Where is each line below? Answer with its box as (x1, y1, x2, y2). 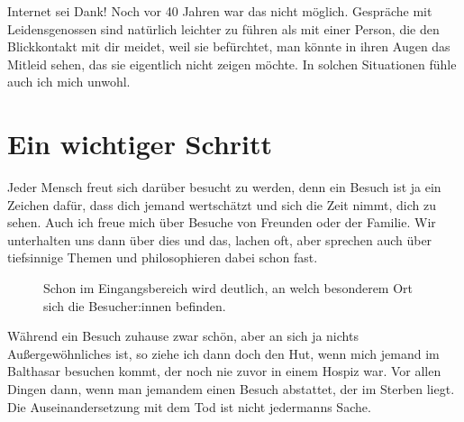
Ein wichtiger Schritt (7, 125, 273, 162)
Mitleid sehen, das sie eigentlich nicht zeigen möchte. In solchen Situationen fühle (7, 54, 457, 73)
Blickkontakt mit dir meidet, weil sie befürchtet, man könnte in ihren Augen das (7, 37, 450, 56)
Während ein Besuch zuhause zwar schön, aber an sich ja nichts (7, 326, 359, 345)
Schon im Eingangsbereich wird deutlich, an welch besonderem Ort (43, 279, 414, 298)
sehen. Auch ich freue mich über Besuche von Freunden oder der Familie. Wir (7, 213, 436, 232)
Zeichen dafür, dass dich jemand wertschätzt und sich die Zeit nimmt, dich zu (7, 195, 436, 214)
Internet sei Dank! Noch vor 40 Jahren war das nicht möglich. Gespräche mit (7, 2, 432, 20)
